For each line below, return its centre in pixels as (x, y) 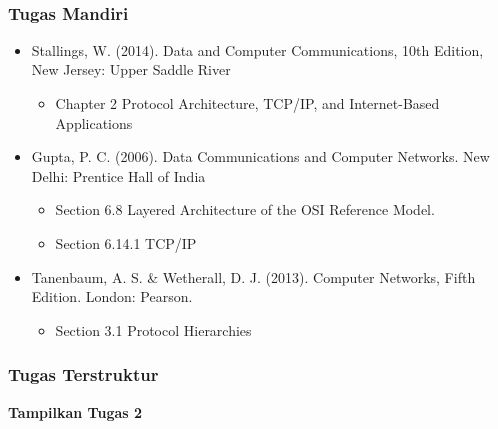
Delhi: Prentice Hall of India (118, 175)
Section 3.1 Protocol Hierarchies (153, 329)
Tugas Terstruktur (83, 374)
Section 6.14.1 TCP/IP (126, 242)
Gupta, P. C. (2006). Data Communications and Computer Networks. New (260, 156)
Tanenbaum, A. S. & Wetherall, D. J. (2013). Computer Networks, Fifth (253, 276)
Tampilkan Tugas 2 (75, 411)
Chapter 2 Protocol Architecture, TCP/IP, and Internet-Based (247, 103)
